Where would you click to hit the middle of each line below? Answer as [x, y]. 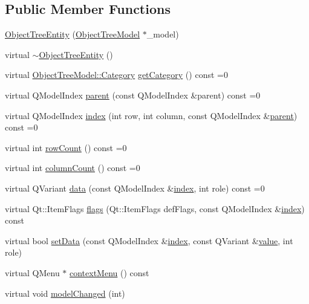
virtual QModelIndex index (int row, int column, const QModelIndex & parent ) [151, 115]
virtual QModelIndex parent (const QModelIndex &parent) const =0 [133, 95]
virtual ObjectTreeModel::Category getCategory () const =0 [116, 75]
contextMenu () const [109, 272]
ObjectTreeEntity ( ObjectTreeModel [73, 34]
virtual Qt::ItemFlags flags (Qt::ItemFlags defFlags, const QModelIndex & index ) [155, 208]
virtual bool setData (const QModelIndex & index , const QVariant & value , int [149, 240]
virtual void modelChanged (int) [65, 293]
